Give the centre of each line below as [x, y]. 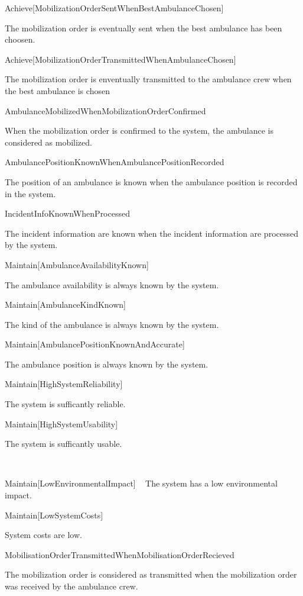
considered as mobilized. [48, 142]
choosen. [20, 39]
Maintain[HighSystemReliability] [64, 384]
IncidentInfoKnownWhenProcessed [67, 213]
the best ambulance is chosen [57, 90]
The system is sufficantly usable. [63, 444]
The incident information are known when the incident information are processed [151, 233]
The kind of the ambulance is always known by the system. [112, 324]
